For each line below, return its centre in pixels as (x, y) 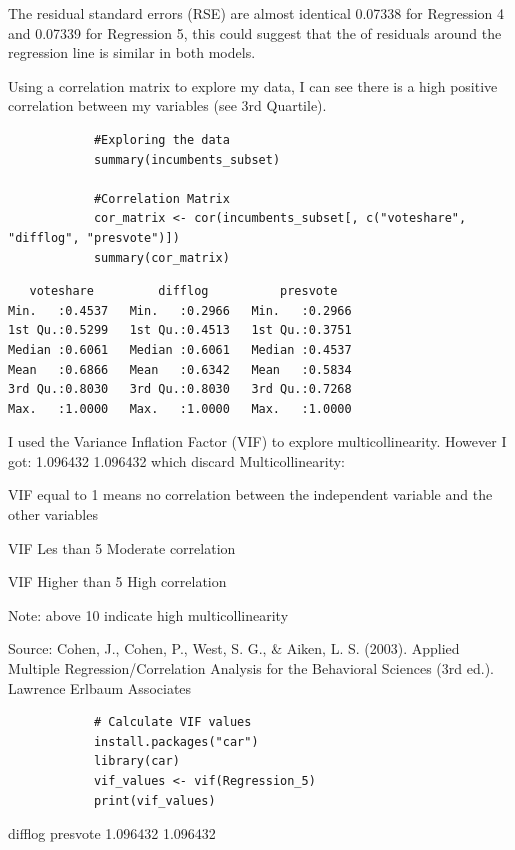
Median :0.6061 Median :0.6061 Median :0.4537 (180, 349)
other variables (53, 514)
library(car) (136, 761)
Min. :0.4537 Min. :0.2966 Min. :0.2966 (180, 310)
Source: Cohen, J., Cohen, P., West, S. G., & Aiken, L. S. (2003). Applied (234, 648)
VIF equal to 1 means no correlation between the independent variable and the (250, 494)
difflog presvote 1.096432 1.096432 (112, 833)
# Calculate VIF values (172, 722)
